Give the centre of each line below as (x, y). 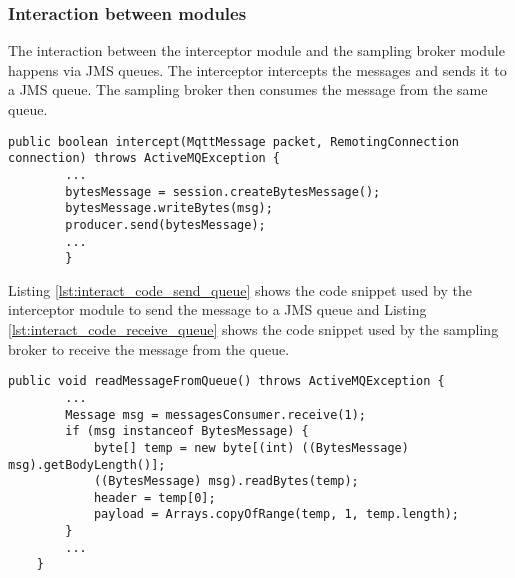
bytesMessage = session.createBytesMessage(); (223, 191)
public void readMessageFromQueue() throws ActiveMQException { (226, 381)
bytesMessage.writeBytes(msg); (169, 208)
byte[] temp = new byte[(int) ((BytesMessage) (251, 447)
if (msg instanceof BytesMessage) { (187, 431)
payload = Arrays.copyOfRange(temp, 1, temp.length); (276, 514)
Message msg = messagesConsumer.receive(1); (215, 414)
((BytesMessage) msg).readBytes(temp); (226, 481)
